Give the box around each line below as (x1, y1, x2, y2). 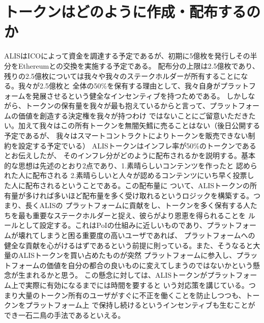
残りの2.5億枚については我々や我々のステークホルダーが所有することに (4, 70, 241, 81)
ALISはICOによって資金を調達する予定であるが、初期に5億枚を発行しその (4, 50, 250, 61)
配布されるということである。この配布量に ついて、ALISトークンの (25, 180, 250, 191)
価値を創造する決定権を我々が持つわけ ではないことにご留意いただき (18, 110, 249, 121)
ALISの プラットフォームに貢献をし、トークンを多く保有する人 (39, 200, 250, 211)
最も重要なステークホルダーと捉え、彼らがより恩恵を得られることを (18, 210, 246, 220)
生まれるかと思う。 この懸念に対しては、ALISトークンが (18, 270, 208, 280)
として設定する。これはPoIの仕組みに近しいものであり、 (18, 220, 207, 230)
